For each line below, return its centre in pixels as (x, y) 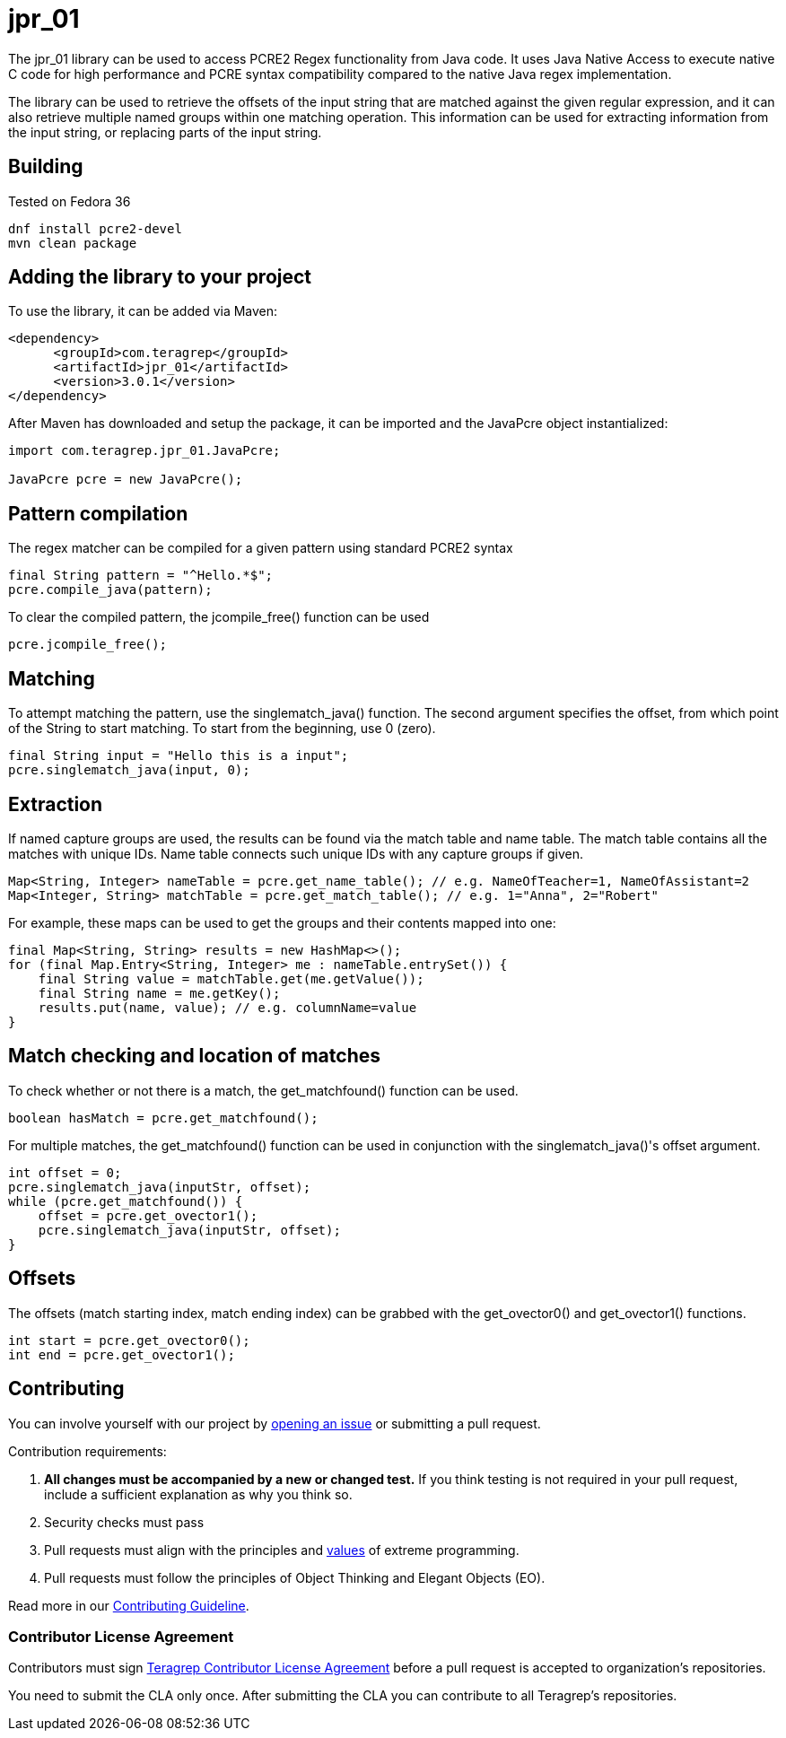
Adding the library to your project (160, 277)
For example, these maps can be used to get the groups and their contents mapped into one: (282, 922)
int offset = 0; (65, 1172)
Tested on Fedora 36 (70, 201)
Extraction (56, 804)
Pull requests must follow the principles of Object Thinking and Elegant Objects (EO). (295, 1577)
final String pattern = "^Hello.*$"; (141, 576)
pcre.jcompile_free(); (88, 645)
